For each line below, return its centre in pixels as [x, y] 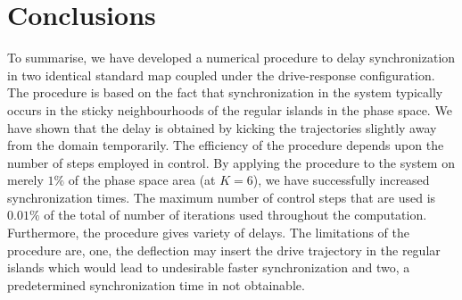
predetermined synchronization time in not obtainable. [156, 284]
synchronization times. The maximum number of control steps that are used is [222, 197]
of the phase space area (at [142, 180]
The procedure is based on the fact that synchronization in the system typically [225, 92]
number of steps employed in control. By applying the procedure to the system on [231, 162]
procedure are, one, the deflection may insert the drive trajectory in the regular [224, 250]
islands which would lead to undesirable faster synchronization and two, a [209, 267]
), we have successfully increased [341, 180]
